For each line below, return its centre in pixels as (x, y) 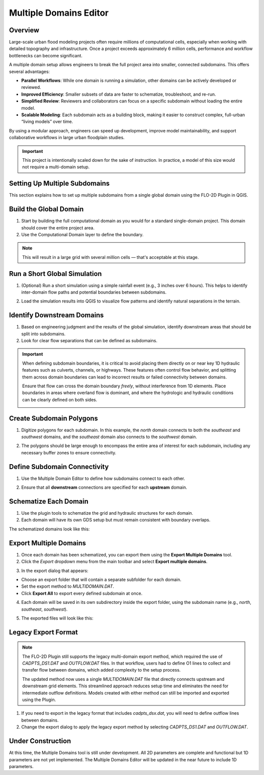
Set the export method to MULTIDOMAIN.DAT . (68, 586)
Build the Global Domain (46, 209)
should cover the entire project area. (58, 227)
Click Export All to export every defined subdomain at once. (82, 593)
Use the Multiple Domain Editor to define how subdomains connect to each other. (103, 478)
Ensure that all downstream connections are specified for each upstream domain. (104, 487)
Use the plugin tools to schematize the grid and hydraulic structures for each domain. (107, 513)
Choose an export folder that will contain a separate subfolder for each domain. (101, 579)
